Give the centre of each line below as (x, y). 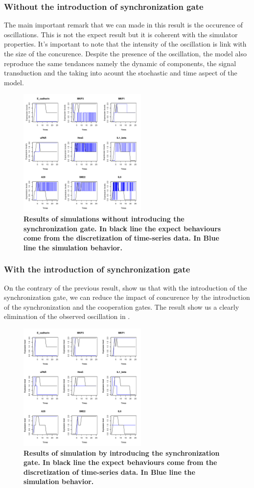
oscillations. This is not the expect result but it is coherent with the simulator (121, 34)
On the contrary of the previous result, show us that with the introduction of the (126, 287)
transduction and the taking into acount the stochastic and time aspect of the (121, 73)
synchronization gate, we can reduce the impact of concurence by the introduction (127, 297)
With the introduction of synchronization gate (97, 269)
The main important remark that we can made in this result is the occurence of (124, 25)
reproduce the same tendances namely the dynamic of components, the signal (120, 63)
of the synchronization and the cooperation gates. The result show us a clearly (122, 306)
